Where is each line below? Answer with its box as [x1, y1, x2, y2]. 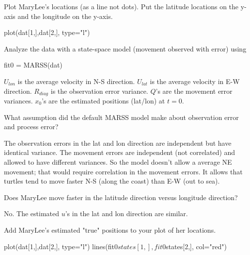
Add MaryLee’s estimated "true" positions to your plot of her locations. [4, 224, 216, 235]
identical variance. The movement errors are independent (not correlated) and [4, 147, 235, 157]
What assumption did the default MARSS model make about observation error [4, 112, 239, 122]
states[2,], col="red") [166, 241, 227, 251]
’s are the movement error [156, 85, 233, 96]
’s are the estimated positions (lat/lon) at [41, 96, 165, 106]
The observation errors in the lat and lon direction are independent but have [4, 137, 232, 148]
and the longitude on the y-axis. [17, 11, 113, 21]
